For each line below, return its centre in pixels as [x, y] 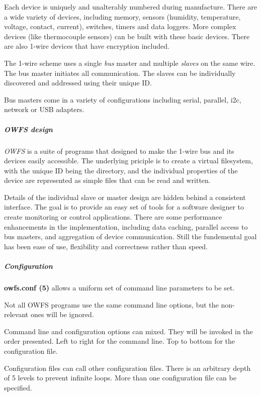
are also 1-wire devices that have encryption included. [87, 46]
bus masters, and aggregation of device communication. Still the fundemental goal [130, 236]
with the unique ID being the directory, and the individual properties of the [121, 170]
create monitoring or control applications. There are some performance [113, 217]
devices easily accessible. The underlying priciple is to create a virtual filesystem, [128, 161]
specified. [18, 387]
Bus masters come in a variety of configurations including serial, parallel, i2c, [123, 99]
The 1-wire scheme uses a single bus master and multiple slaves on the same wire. [130, 63]
